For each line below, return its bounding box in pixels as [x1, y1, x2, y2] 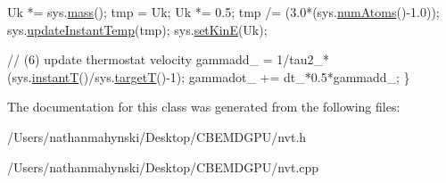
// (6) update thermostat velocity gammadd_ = [7, 50, 273, 69]
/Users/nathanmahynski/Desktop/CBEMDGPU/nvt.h [7, 127, 307, 146]
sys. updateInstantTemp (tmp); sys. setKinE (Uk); [7, 20, 268, 38]
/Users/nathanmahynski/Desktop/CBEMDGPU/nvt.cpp [7, 157, 319, 176]
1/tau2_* [277, 50, 330, 69]
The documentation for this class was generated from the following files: [7, 97, 401, 116]
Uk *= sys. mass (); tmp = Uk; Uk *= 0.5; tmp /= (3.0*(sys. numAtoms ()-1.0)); [7, 3, 440, 21]
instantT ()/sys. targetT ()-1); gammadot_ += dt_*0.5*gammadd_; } [31, 67, 410, 86]
